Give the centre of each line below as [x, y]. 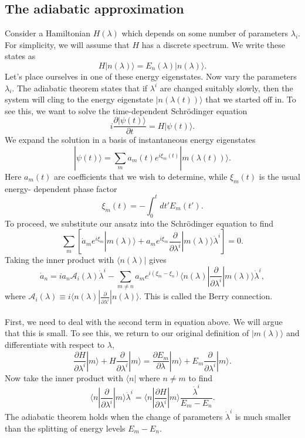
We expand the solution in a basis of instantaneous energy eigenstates [130, 140]
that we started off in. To [251, 99]
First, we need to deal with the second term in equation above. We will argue [144, 321]
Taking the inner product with [60, 260]
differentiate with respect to [55, 344]
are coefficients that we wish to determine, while [141, 177]
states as [20, 56]
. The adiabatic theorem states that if [80, 88]
